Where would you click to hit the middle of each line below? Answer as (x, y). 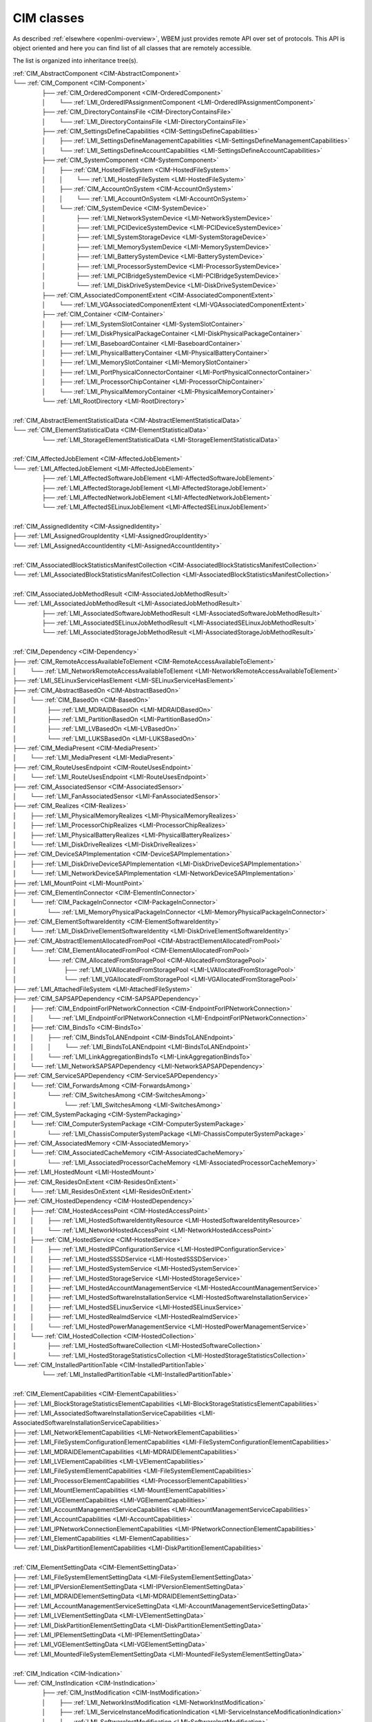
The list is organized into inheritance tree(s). (75, 61)
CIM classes (49, 18)
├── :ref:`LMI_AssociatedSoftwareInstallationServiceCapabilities (105, 1413)
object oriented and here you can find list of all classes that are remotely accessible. (132, 48)
